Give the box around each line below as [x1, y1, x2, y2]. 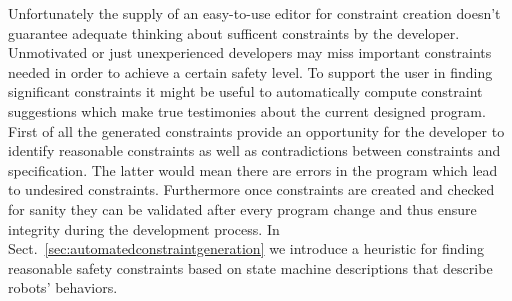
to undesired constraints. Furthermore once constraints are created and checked [8, 179, 495, 200]
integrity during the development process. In [8, 218, 280, 239]
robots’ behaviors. [8, 277, 118, 298]
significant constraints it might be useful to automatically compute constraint [8, 81, 483, 102]
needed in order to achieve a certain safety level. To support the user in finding [8, 61, 493, 82]
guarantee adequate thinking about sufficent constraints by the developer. [8, 22, 460, 43]
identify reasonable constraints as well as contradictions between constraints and [8, 140, 501, 161]
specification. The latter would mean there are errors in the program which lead [8, 159, 498, 180]
